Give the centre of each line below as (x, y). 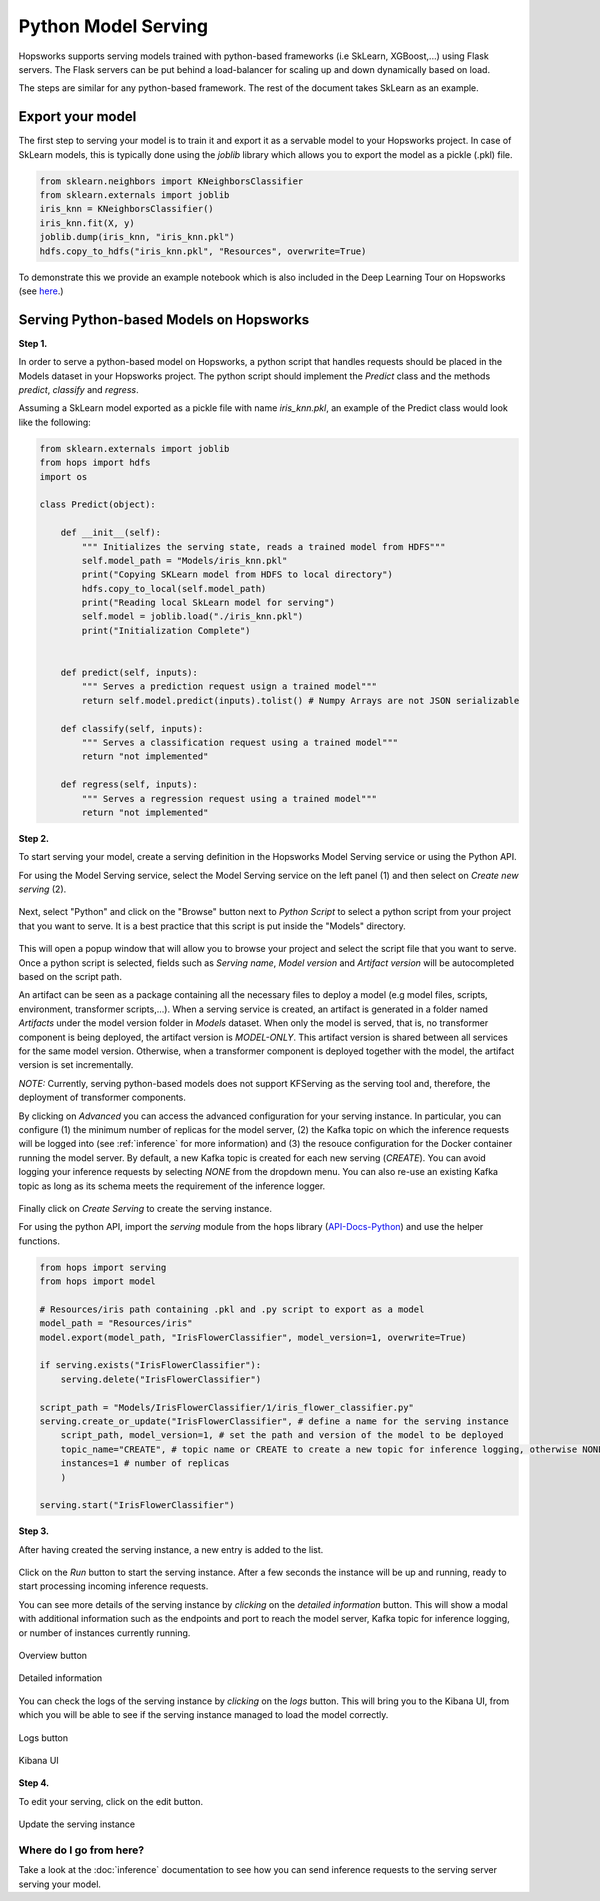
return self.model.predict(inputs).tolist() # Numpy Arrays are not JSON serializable (300, 700)
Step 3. (34, 1531)
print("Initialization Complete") (166, 630)
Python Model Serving (113, 26)
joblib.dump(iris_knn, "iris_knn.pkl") (137, 237)
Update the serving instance (77, 1824)
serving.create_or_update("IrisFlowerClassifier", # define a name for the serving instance (274, 1421)
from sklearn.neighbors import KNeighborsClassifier (171, 181)
